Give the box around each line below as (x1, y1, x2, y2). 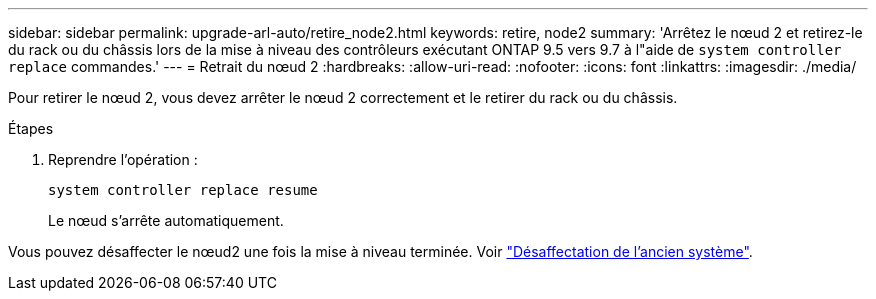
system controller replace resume (48, 182, 318, 198)
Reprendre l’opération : (48, 151, 198, 168)
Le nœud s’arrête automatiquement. (48, 212, 284, 229)
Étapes (8, 120, 54, 137)
